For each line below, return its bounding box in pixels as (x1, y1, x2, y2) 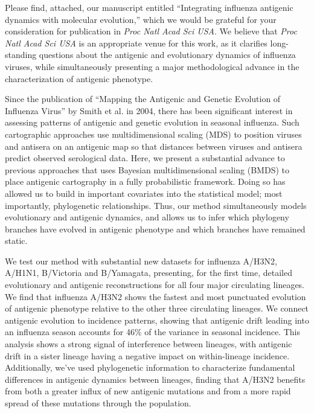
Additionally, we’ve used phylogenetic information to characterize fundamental (5, 361, 295, 374)
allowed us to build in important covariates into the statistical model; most (5, 187, 283, 199)
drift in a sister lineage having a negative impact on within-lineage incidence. (5, 349, 290, 362)
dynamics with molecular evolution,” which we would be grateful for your (5, 13, 277, 25)
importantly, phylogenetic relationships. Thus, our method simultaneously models (5, 199, 307, 211)
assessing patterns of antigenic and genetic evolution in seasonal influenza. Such (5, 116, 300, 129)
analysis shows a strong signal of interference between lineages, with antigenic (5, 338, 292, 350)
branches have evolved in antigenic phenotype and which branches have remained (5, 222, 306, 235)
